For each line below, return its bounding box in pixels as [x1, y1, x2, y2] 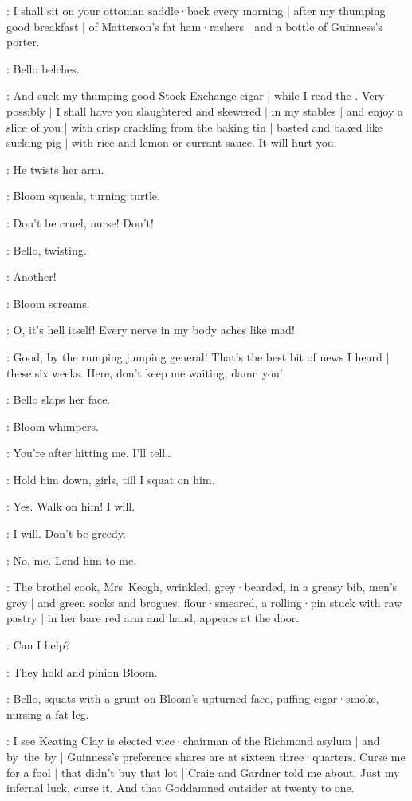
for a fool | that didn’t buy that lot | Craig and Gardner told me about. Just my [6, 764, 400, 780]
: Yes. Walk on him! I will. [6, 498, 135, 515]
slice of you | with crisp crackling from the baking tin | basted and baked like [6, 118, 383, 135]
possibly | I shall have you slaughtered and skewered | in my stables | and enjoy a [6, 102, 403, 119]
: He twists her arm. [6, 160, 104, 177]
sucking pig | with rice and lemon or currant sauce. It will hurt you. [6, 134, 337, 151]
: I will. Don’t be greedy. [6, 525, 126, 542]
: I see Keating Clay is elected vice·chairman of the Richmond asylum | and [6, 732, 380, 749]
